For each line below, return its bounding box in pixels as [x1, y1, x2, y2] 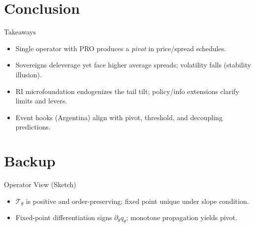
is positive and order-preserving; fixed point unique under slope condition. [26, 195, 249, 206]
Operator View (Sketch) [4, 179, 76, 189]
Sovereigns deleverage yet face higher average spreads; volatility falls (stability [15, 60, 251, 70]
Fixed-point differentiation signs [15, 212, 112, 223]
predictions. [15, 122, 51, 132]
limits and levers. [15, 96, 67, 106]
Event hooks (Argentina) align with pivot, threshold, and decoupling [15, 112, 223, 122]
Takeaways [4, 27, 36, 37]
